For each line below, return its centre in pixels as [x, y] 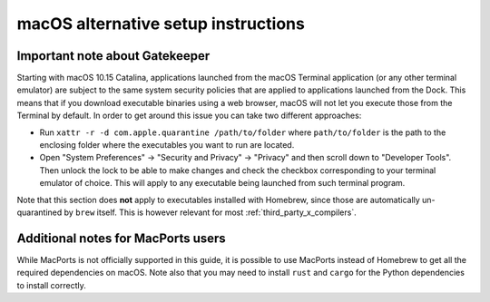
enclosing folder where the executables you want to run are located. [167, 145]
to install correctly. [51, 285]
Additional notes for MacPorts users [121, 238]
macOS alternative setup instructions [161, 24]
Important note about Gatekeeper [113, 56]
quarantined [39, 212]
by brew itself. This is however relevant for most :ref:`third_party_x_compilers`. [211, 212]
